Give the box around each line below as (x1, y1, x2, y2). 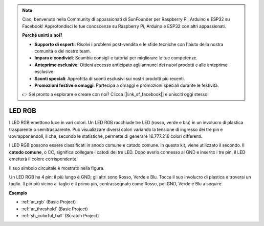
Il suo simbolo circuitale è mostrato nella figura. (9, 165, 105, 171)
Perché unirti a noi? (22, 32, 63, 38)
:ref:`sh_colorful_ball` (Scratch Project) (21, 212, 99, 218)
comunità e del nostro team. (34, 48, 91, 54)
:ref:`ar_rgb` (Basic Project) (21, 199, 76, 205)
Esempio (9, 190, 27, 196)
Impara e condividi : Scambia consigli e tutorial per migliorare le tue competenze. (34, 55, 198, 61)
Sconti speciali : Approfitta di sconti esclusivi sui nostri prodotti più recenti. (34, 75, 185, 81)
